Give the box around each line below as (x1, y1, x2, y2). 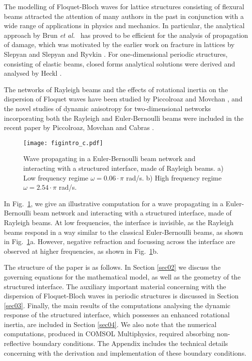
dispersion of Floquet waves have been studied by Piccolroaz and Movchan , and (4, 94, 243, 104)
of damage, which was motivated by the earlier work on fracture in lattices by (4, 39, 235, 49)
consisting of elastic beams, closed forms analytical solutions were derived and (4, 58, 236, 68)
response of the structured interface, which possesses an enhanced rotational (4, 310, 230, 320)
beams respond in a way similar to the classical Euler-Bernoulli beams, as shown (4, 227, 243, 237)
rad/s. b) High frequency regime (126, 172, 222, 182)
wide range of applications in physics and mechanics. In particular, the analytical (4, 20, 245, 31)
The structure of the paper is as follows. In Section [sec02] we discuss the (4, 262, 221, 272)
